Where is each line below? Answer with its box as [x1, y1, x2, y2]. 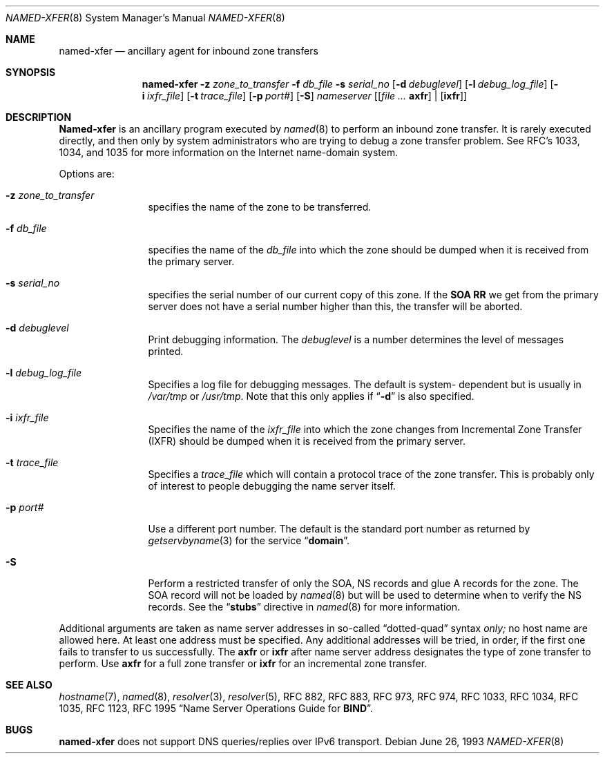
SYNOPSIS [6, 66, 56, 78]
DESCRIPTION [6, 111, 72, 123]
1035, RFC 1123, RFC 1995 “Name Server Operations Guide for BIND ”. [59, 702, 373, 714]
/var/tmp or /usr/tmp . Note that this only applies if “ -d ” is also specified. [148, 390, 474, 402]
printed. [148, 345, 184, 357]
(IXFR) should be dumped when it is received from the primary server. [148, 435, 465, 447]
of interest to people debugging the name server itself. [148, 480, 396, 492]
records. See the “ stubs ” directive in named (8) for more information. [148, 601, 461, 613]
